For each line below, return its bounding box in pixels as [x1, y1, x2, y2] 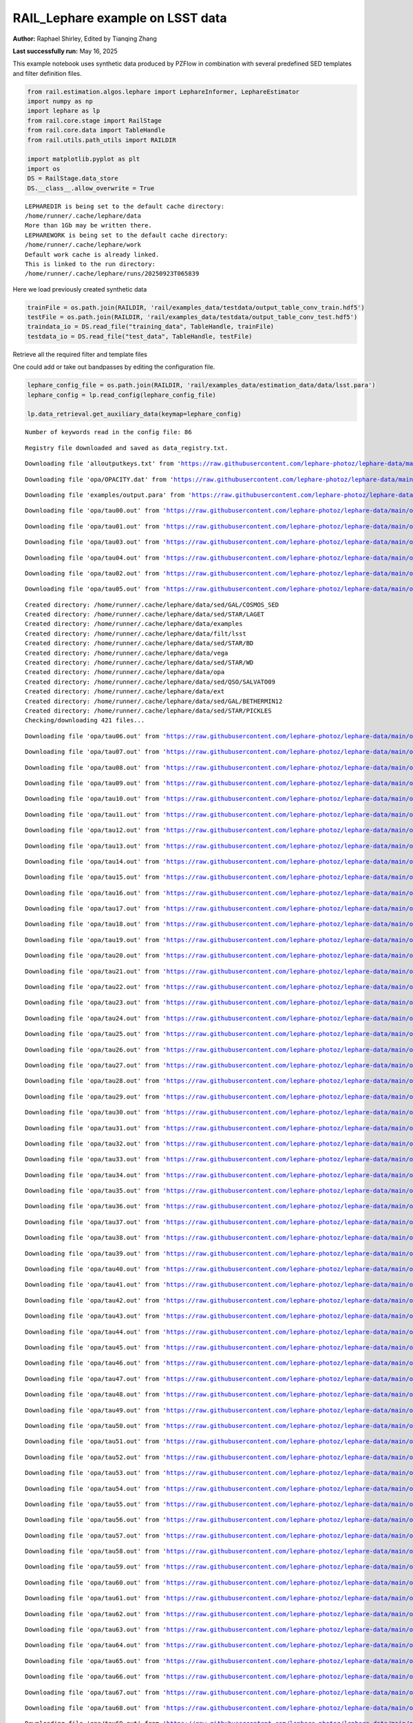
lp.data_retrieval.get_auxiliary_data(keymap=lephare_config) [27, 410, 242, 418]
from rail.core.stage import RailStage [27, 116, 162, 124]
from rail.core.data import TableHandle [27, 126, 165, 134]
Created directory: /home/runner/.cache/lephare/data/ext [25, 688, 225, 695]
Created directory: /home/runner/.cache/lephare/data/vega [25, 649, 229, 657]
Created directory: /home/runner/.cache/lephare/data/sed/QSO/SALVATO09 [25, 677, 275, 686]
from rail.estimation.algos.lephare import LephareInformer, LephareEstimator [27, 88, 299, 96]
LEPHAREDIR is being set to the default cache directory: [25, 202, 225, 210]
